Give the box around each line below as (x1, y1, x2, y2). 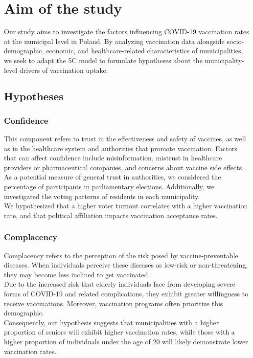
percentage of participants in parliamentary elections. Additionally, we (4, 181, 215, 192)
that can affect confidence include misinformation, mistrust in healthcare (4, 153, 222, 163)
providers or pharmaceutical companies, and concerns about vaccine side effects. (4, 162, 244, 172)
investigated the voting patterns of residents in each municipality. (4, 191, 200, 201)
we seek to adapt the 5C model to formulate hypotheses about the (4, 55, 203, 65)
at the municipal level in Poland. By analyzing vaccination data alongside (4, 36, 225, 46)
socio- (227, 36, 244, 46)
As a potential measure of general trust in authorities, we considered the (4, 172, 221, 182)
